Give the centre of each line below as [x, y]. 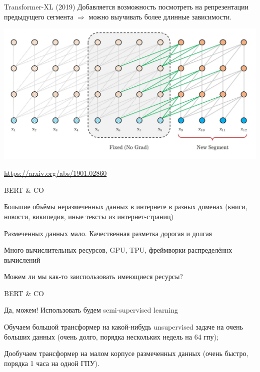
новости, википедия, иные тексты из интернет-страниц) [89, 216]
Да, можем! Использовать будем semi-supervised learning [91, 310]
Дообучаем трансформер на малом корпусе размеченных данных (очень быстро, [126, 353]
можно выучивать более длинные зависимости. [160, 16]
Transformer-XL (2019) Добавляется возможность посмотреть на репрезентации [126, 6]
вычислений [22, 259]
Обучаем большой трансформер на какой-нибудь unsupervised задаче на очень [123, 327]
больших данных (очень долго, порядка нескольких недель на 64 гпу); [111, 336]
